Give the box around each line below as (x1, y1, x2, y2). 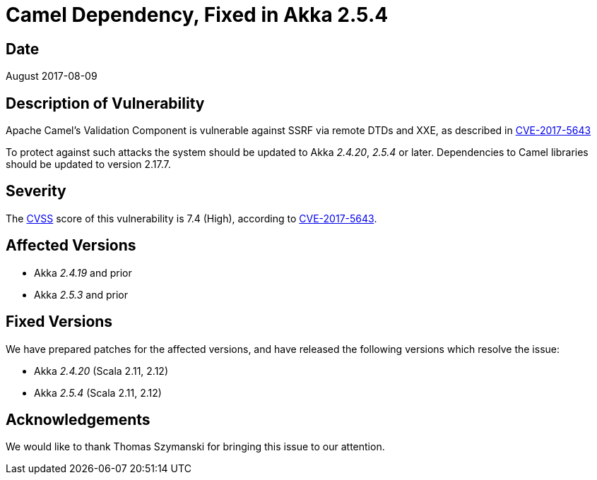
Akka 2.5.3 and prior (34, 288, 129, 301)
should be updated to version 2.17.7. (6, 158, 171, 171)
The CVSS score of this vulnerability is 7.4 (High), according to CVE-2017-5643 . (6, 212, 377, 224)
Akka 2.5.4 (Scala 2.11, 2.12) (34, 386, 162, 399)
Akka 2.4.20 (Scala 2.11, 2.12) (34, 364, 169, 377)
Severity (6, 182, 66, 200)
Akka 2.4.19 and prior (34, 266, 132, 279)
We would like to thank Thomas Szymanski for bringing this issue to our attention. (6, 440, 385, 453)
